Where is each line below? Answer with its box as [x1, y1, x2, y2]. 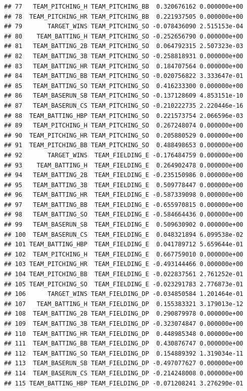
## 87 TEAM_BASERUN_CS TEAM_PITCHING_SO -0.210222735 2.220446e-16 [4, 102, 243, 109]
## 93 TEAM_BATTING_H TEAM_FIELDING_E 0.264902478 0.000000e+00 [4, 161, 243, 169]
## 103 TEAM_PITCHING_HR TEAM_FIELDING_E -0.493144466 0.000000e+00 [4, 260, 243, 268]
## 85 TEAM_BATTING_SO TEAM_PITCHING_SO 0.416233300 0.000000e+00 [4, 82, 243, 90]
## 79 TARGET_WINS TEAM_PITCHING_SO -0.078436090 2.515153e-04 [4, 23, 243, 30]
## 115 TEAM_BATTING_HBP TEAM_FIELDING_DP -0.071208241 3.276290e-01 [4, 379, 243, 387]
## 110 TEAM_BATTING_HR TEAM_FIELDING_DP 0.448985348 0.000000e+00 [4, 330, 243, 337]
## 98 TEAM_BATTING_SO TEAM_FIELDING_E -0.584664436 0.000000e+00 [4, 211, 243, 219]
